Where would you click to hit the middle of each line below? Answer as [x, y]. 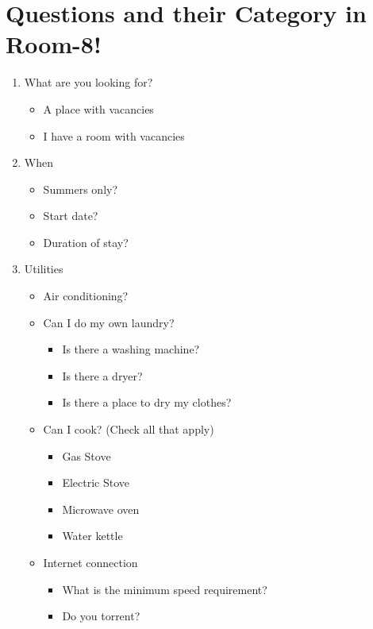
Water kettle [92, 536]
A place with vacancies [98, 108]
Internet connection [90, 562]
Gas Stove [87, 455]
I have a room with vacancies [114, 135]
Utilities [44, 269]
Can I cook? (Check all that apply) [129, 429]
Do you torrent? [101, 616]
